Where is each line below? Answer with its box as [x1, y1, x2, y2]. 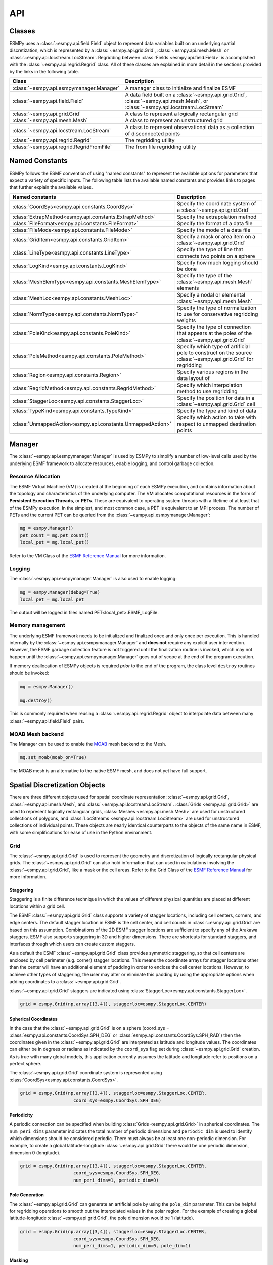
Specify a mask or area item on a [177, 233, 255, 240]
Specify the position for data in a [177, 394, 255, 401]
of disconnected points [125, 130, 180, 137]
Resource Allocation [9, 473, 61, 480]
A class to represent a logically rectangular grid [125, 110, 238, 117]
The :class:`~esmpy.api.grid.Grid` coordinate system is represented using [9, 1070, 162, 1076]
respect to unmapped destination [177, 420, 256, 427]
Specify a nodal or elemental [177, 291, 245, 298]
